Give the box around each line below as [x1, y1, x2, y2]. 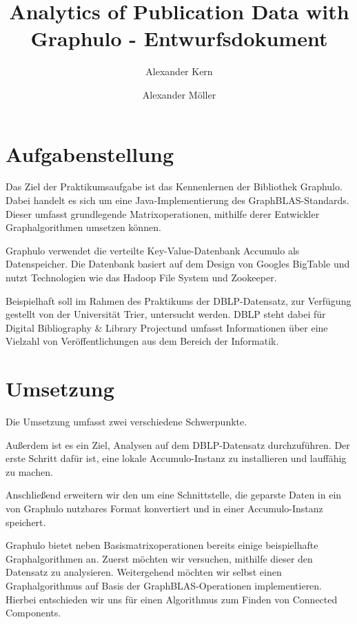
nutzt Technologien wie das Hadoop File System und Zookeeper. [6, 270, 277, 284]
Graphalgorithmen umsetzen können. [6, 220, 161, 234]
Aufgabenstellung [6, 139, 174, 168]
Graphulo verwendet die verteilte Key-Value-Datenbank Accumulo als [6, 243, 300, 257]
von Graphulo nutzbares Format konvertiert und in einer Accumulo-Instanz [6, 501, 323, 516]
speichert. [6, 514, 46, 529]
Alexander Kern [145, 64, 213, 79]
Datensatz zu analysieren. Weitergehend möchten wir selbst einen [6, 565, 282, 579]
